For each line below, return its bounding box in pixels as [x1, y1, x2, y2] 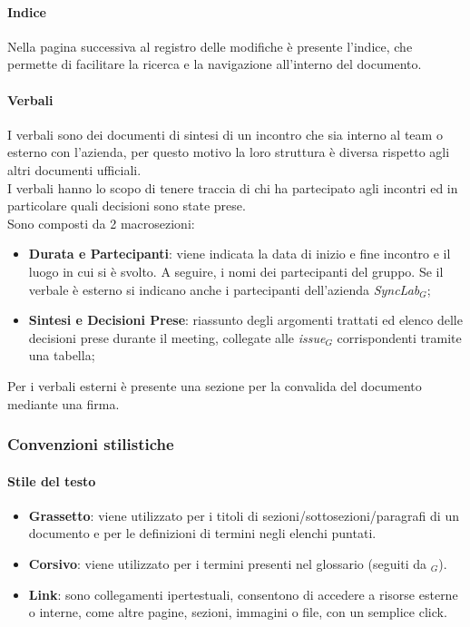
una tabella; [28, 346, 95, 365]
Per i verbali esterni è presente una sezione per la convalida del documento [7, 376, 422, 395]
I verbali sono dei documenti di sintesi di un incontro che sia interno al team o [7, 124, 443, 143]
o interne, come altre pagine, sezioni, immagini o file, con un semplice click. [28, 603, 447, 622]
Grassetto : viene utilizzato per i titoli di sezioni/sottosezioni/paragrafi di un [28, 505, 459, 524]
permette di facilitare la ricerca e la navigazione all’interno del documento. [7, 54, 422, 73]
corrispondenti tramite [337, 328, 462, 347]
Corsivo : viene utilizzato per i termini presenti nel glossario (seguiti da [28, 554, 427, 573]
